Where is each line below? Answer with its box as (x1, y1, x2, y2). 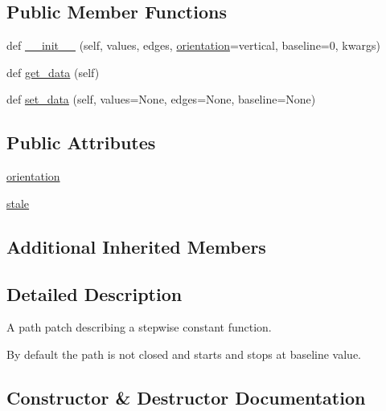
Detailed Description (6, 281, 183, 306)
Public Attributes (6, 130, 156, 155)
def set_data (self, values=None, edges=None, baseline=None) (6, 91, 316, 108)
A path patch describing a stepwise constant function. (6, 319, 272, 336)
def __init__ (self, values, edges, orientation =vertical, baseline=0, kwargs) (6, 37, 380, 54)
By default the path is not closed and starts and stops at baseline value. (6, 345, 361, 362)
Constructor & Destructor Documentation (6, 385, 366, 409)
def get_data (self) (6, 63, 100, 80)
